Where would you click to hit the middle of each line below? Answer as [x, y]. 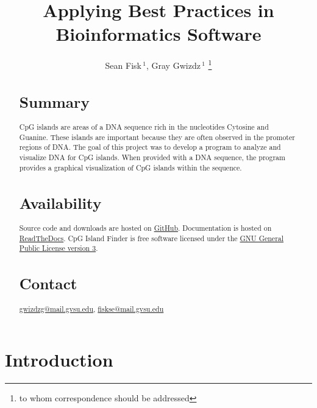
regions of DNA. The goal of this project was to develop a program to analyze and [150, 147]
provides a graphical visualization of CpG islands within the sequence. [130, 167]
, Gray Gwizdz [173, 65]
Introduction [59, 360]
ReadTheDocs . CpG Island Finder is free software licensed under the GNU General [151, 238]
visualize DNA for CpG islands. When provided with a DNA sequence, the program [152, 157]
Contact [48, 283]
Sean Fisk [123, 65]
